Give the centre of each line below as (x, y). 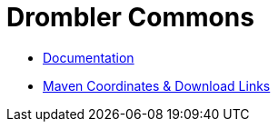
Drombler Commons (130, 17)
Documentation (89, 57)
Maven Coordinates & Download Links (157, 85)
